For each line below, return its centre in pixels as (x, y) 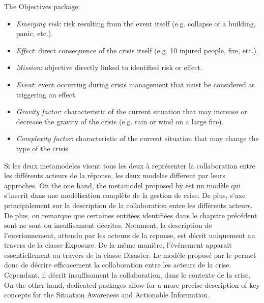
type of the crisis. (43, 148)
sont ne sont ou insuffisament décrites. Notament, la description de (108, 225)
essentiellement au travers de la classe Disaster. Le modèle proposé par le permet (130, 255)
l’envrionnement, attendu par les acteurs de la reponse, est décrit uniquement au (130, 235)
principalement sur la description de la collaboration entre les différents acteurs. (128, 205)
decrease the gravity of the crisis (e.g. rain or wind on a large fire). (120, 121)
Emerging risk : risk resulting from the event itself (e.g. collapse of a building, (136, 23)
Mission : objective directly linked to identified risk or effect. (109, 67)
